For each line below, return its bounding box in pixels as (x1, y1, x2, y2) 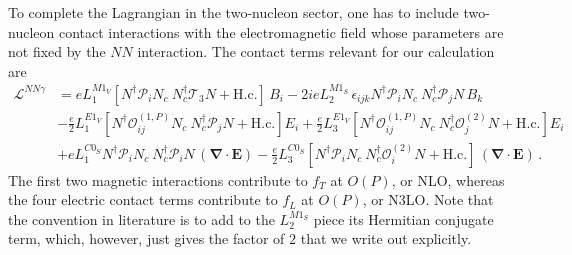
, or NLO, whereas (391, 169, 505, 190)
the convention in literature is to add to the (8, 208, 275, 229)
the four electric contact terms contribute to (8, 189, 278, 210)
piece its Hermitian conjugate (313, 208, 494, 229)
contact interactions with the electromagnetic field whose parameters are (58, 21, 504, 42)
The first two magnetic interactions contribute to (8, 169, 308, 190)
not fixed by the (8, 41, 106, 62)
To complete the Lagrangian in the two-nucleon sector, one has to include (8, 2, 459, 22)
